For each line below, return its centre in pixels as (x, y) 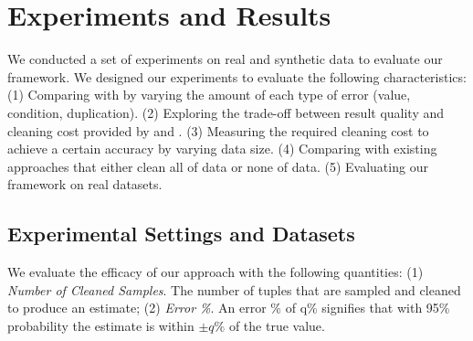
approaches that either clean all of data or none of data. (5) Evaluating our (218, 166)
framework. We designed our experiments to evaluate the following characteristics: (237, 76)
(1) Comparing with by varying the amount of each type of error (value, (209, 95)
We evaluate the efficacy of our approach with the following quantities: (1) (215, 272)
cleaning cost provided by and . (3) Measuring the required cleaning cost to (218, 130)
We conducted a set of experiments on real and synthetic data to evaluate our (225, 59)
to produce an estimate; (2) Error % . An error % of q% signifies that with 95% (229, 308)
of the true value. (277, 325)
